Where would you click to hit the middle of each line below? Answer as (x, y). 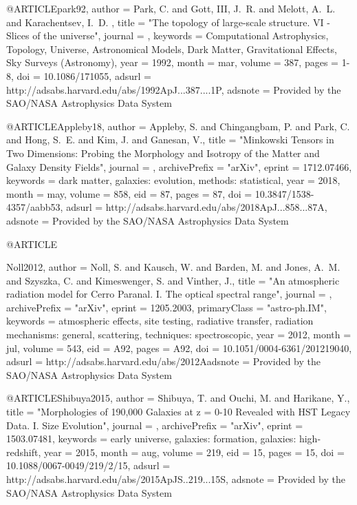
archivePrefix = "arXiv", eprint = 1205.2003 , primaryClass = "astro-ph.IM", (166, 307)
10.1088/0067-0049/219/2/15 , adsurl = (88, 465)
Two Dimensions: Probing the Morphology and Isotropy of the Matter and (163, 153)
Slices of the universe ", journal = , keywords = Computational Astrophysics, (167, 35)
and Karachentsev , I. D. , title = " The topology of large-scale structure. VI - (168, 22)
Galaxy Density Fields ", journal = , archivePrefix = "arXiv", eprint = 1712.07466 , (179, 166)
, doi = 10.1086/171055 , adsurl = (81, 75)
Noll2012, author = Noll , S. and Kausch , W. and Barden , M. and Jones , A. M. (173, 267)
